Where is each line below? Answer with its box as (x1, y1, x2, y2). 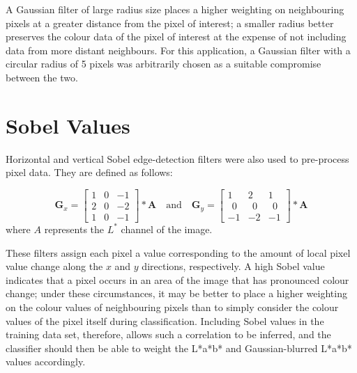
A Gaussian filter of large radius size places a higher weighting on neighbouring (6, 2, 344, 16)
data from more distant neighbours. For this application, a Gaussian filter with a (6, 42, 351, 57)
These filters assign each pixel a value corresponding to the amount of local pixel (6, 245, 351, 260)
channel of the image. (121, 221, 213, 236)
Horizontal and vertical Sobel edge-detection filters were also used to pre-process (6, 151, 349, 166)
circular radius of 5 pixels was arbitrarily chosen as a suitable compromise (6, 56, 321, 71)
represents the (44, 221, 105, 236)
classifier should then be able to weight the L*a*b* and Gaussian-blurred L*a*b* (6, 340, 352, 355)
